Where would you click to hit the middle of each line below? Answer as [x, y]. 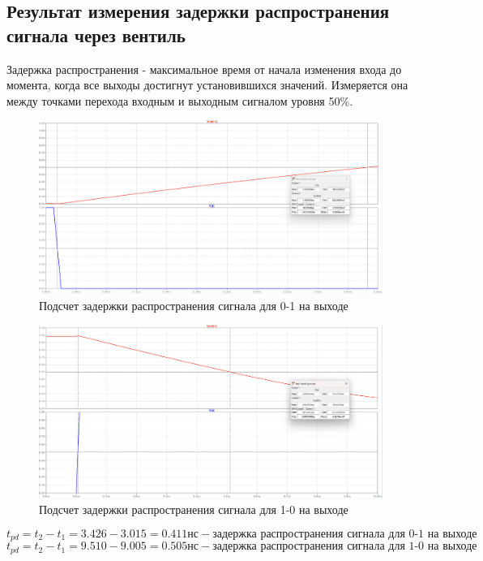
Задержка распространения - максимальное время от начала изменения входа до [204, 69]
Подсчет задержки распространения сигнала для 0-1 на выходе [194, 305]
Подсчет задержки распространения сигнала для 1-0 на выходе [194, 509]
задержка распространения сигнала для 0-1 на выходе [345, 534]
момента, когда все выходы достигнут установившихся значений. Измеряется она [207, 85]
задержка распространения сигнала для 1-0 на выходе [345, 547]
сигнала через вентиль [96, 35]
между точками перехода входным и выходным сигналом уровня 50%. [180, 100]
